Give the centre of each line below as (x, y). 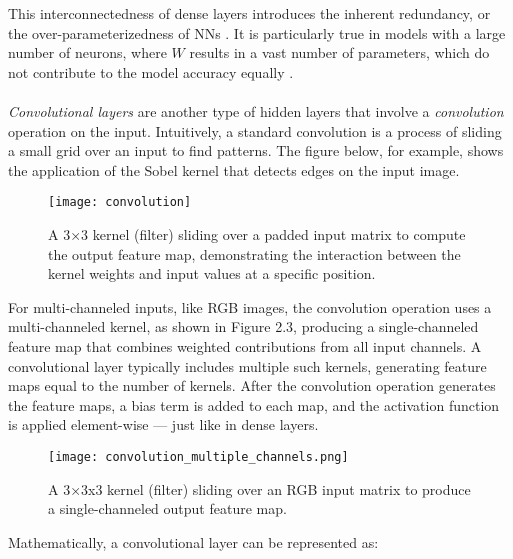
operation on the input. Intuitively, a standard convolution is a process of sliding (255, 130)
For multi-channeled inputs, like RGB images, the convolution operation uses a (250, 306)
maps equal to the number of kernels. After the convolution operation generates (252, 385)
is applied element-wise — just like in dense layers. (163, 424)
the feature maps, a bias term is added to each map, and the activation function (254, 404)
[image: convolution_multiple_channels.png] (198, 456)
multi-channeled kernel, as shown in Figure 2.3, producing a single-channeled (243, 326)
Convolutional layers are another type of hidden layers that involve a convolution (256, 110)
